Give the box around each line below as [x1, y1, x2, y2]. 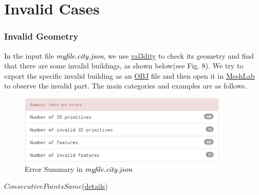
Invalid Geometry [4, 30, 79, 43]
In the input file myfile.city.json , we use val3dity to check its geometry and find [4, 50, 254, 61]
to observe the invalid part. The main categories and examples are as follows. [4, 80, 247, 91]
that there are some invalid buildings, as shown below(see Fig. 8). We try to [4, 60, 244, 71]
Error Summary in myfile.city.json [25, 163, 133, 174]
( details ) [82, 181, 108, 191]
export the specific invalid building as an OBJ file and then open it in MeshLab [4, 70, 255, 81]
